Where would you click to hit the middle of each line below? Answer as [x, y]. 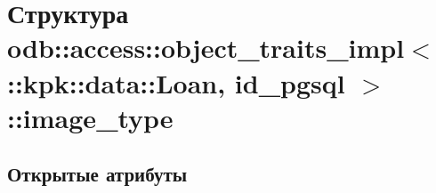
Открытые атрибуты [97, 174]
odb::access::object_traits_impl [206, 48]
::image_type [90, 117]
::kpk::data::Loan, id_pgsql [176, 82]
